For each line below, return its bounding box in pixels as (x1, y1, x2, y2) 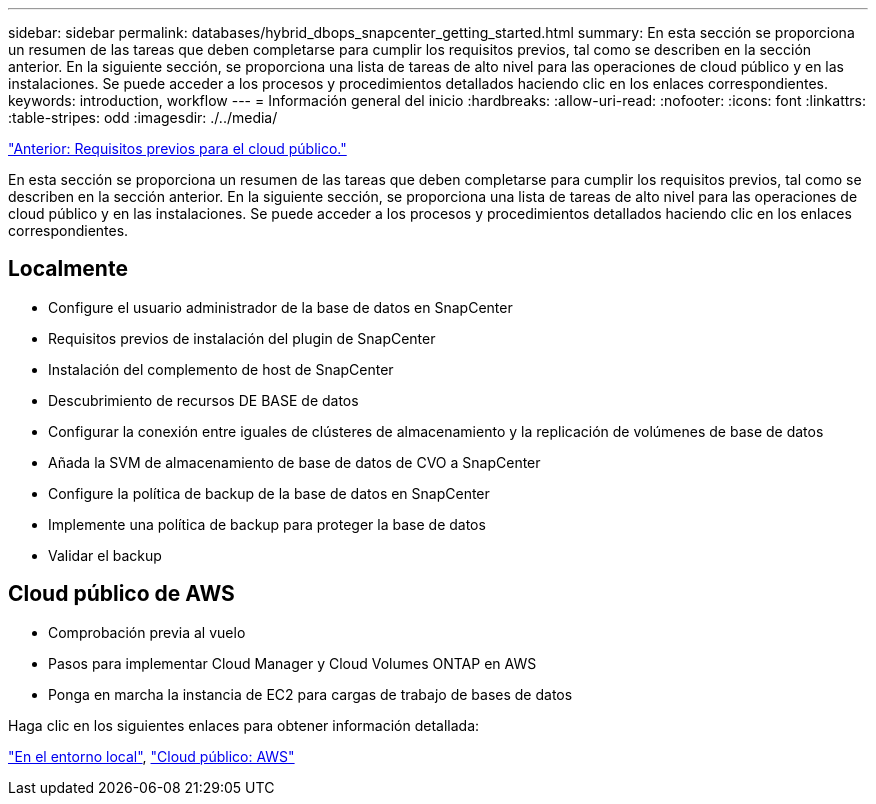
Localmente (8, 256, 128, 282)
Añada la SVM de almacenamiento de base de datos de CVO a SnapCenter (48, 453, 541, 471)
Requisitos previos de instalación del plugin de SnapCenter (48, 329, 436, 347)
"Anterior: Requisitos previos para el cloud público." (8, 140, 347, 157)
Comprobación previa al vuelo (48, 623, 246, 641)
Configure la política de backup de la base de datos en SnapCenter (48, 484, 490, 502)
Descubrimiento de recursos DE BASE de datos (48, 391, 359, 409)
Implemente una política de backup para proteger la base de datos (48, 515, 486, 533)
